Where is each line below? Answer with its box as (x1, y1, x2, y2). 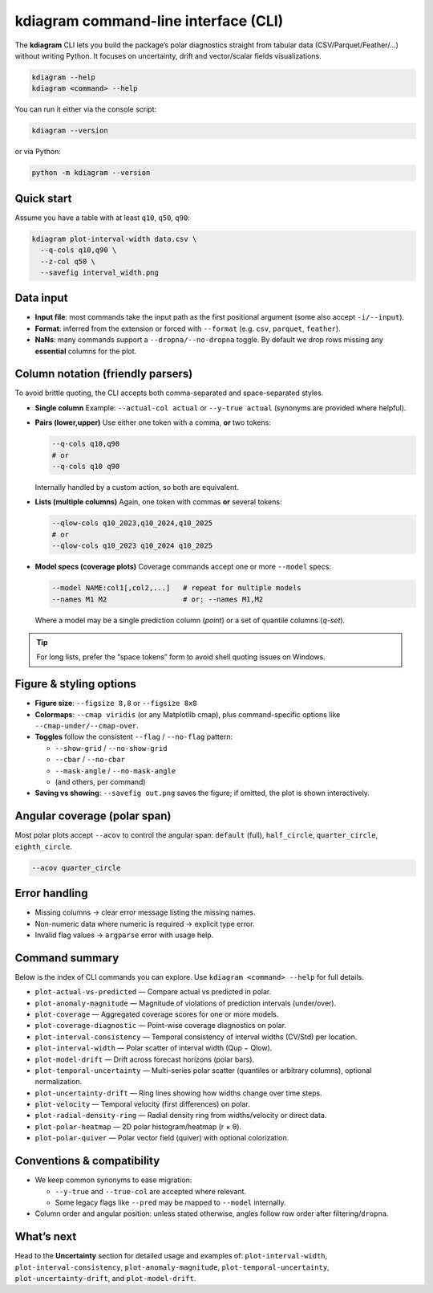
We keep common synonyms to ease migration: (34, 1175, 192, 1185)
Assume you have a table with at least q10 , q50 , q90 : (14, 213, 190, 222)
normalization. (34, 1077, 83, 1087)
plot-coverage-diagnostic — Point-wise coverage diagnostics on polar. (34, 1021, 286, 1030)
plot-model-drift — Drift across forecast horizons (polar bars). (34, 1054, 255, 1064)
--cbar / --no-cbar (55, 755, 126, 765)
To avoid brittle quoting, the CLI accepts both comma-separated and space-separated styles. (14, 388, 324, 398)
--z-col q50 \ (40, 257, 96, 266)
